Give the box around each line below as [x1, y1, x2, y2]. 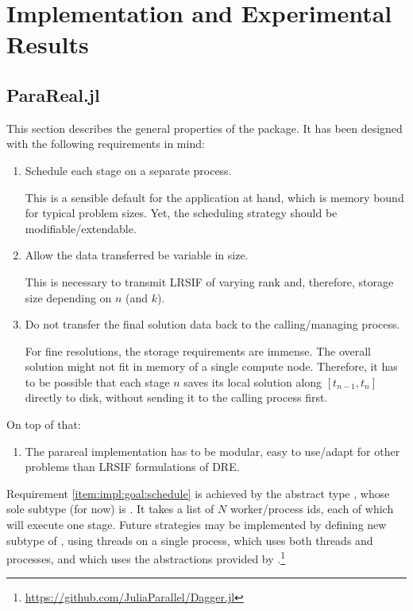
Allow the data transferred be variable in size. [25, 247, 249, 263]
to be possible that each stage [25, 373, 170, 390]
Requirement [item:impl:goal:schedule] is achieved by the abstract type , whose [6, 485, 390, 501]
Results [6, 28, 89, 60]
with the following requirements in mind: [6, 135, 205, 152]
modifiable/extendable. [25, 220, 137, 236]
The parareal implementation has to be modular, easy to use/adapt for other [25, 442, 400, 459]
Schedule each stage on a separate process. [25, 162, 232, 178]
